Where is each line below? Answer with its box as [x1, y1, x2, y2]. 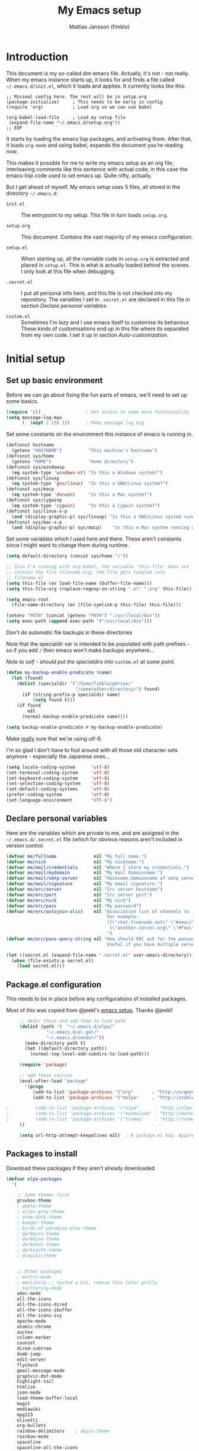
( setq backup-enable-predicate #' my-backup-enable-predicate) [6, 724, 163, 730]
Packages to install [6, 1149, 78, 1159]
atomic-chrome [17, 1324, 52, 1330]
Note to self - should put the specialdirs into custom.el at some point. [6, 658, 176, 665]
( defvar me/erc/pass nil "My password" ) [6, 903, 142, 909]
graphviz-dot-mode [17, 1373, 62, 1379]
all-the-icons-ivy [17, 1312, 62, 1318]
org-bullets [17, 1423, 46, 1429]
